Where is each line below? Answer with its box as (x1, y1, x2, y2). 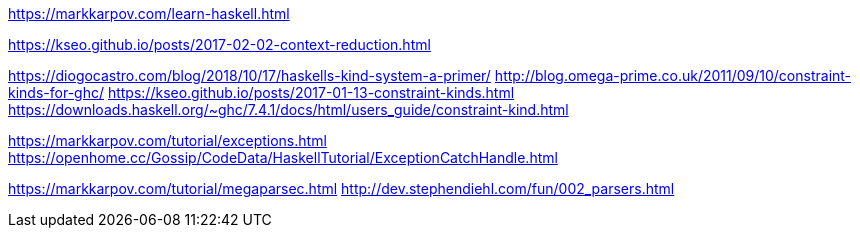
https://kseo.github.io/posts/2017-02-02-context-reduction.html (8, 36, 431, 53)
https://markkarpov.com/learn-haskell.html (8, 5, 290, 22)
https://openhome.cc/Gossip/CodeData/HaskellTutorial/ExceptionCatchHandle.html (8, 149, 558, 166)
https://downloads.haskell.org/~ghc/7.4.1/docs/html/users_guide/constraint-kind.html (8, 101, 569, 118)
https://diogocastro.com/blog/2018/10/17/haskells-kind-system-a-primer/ (8, 67, 491, 84)
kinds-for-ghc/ (8, 84, 104, 101)
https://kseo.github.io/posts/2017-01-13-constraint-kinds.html (107, 84, 515, 101)
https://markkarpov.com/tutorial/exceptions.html (8, 132, 327, 149)
